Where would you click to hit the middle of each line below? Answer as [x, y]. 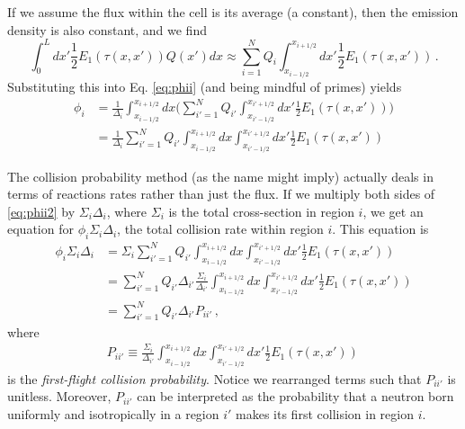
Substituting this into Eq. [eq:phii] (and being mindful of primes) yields [205, 87]
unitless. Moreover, [59, 396]
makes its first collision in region [325, 413]
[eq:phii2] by [41, 211]
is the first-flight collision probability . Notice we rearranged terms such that [215, 378]
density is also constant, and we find [107, 29]
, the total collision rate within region [220, 229]
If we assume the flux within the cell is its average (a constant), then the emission [233, 12]
